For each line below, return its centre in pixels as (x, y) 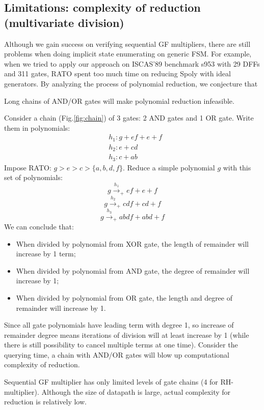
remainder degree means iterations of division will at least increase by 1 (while (127, 334)
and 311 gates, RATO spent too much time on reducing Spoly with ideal (117, 74)
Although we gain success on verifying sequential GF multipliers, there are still (127, 43)
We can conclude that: (39, 226)
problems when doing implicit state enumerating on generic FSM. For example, (128, 54)
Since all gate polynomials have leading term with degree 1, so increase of (119, 325)
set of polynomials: (33, 177)
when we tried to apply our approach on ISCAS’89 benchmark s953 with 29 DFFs (132, 63)
